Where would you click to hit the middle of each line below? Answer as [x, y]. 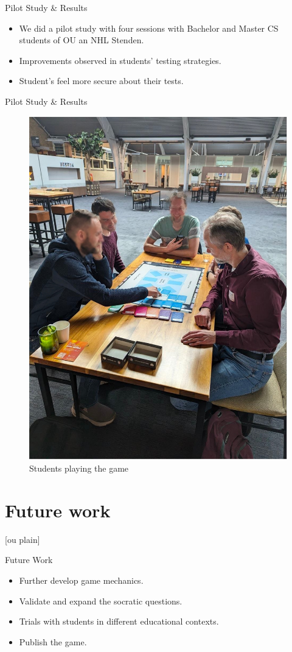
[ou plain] [23, 539]
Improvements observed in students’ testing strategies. [120, 60]
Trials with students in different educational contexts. [119, 621]
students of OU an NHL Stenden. [82, 40]
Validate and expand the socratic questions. [101, 601]
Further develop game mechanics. [81, 580]
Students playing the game [79, 468]
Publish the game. [53, 641]
